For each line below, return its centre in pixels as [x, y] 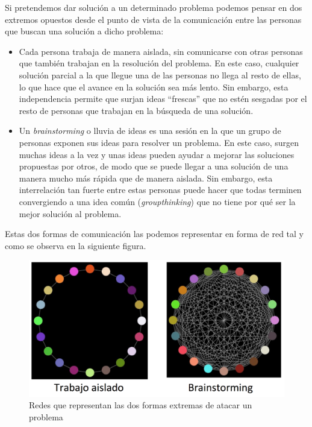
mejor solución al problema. [70, 213]
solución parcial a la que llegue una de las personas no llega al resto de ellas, [160, 74]
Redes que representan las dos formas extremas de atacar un [141, 405]
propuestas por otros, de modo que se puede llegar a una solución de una [154, 166]
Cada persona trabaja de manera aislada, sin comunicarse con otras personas [161, 51]
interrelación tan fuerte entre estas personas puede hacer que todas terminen [160, 190]
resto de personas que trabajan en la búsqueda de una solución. [136, 110]
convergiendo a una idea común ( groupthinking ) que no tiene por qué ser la [157, 201]
